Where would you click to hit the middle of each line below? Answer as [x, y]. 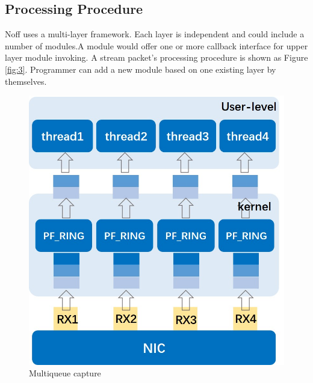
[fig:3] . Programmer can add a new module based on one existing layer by [141, 69]
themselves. [26, 81]
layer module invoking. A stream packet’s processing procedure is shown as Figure [156, 57]
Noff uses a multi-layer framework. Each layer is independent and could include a [155, 34]
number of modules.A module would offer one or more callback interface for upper [156, 45]
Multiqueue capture [65, 373]
